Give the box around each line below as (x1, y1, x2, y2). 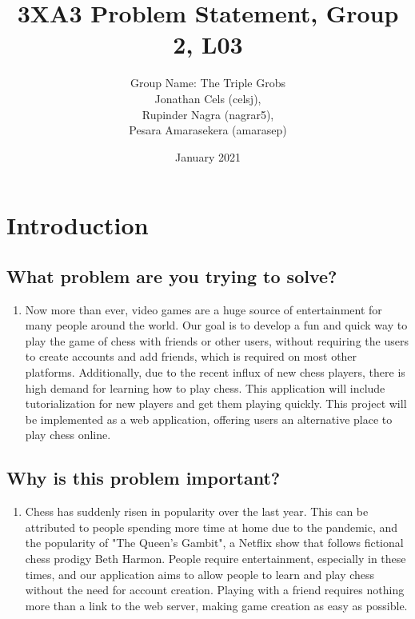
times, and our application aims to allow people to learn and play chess (25, 565, 375, 582)
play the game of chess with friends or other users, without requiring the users (25, 332, 409, 349)
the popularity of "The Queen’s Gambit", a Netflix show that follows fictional (25, 534, 404, 551)
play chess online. (25, 426, 111, 443)
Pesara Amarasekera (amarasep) (129, 122, 287, 138)
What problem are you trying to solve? (6, 263, 337, 288)
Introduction (6, 209, 149, 242)
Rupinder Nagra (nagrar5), (142, 106, 274, 122)
